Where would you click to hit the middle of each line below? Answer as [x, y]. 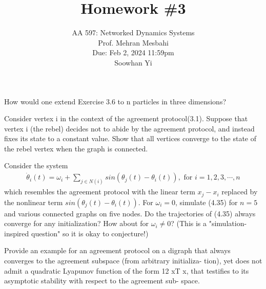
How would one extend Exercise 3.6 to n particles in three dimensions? [115, 101]
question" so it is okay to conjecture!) [90, 233]
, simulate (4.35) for [206, 202]
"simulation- [228, 223]
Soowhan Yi [133, 62]
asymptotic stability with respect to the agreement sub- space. [102, 281]
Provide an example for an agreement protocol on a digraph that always [117, 250]
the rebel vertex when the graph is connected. [76, 148]
